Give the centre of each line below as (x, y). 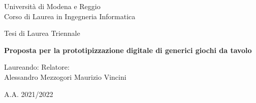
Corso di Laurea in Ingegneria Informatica (70, 16)
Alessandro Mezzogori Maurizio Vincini (65, 76)
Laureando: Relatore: (37, 67)
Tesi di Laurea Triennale (42, 33)
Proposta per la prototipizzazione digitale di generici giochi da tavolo (128, 50)
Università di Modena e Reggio (52, 6)
